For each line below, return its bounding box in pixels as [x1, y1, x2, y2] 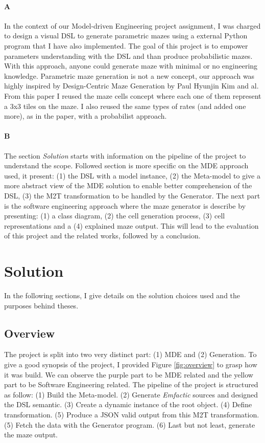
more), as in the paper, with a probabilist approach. [4, 110, 167, 121]
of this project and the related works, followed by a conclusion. [4, 230, 201, 241]
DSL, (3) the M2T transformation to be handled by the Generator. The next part [4, 190, 260, 201]
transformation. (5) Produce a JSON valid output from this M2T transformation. [4, 409, 259, 419]
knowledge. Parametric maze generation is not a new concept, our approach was [4, 70, 255, 81]
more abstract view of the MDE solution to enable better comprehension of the [4, 180, 252, 191]
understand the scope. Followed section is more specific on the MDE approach [4, 160, 249, 171]
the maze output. [4, 429, 58, 440]
